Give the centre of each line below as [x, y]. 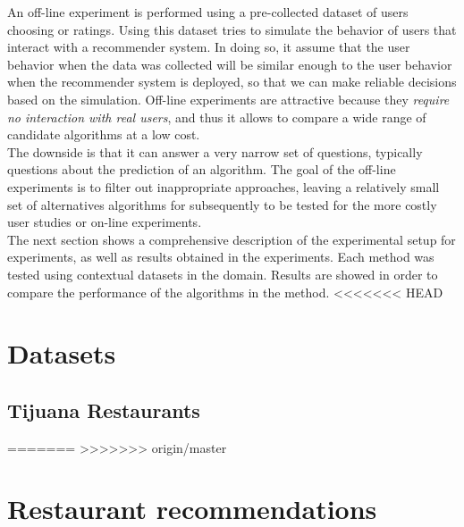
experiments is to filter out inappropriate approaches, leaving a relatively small [224, 186]
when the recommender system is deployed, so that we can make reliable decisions [232, 82]
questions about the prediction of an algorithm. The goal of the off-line [202, 169]
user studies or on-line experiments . [105, 222]
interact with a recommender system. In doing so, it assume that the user [209, 47]
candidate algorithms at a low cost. [104, 134]
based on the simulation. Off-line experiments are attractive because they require [228, 99]
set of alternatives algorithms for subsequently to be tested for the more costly [222, 204]
